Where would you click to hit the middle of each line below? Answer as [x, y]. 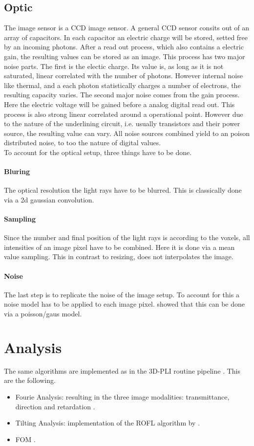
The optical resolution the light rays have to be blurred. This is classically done [123, 190]
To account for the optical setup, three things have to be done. [98, 152]
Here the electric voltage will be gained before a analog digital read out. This [119, 104]
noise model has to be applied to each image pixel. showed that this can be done [125, 304]
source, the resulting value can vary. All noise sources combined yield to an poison [127, 133]
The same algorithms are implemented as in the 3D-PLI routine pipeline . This [122, 370]
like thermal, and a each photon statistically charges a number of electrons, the [122, 85]
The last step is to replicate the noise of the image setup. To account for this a [122, 294]
